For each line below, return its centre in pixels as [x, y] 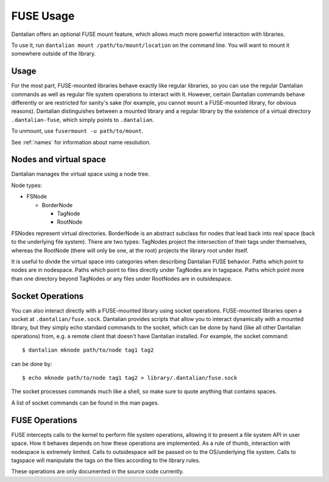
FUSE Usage [43, 16]
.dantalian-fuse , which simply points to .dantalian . [83, 119]
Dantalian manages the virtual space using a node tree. [80, 174]
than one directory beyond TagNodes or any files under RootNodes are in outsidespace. [122, 278]
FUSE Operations [44, 420]
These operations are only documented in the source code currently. [97, 472]
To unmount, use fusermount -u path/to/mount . [77, 131]
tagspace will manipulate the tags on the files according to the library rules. [106, 460]
